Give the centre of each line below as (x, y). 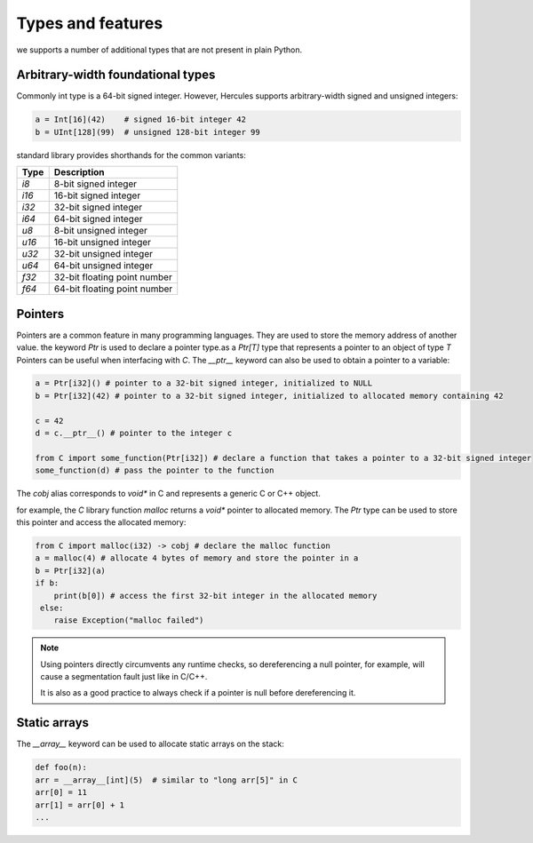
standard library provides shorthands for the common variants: (131, 155)
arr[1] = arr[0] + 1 (80, 805)
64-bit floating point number (113, 289)
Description (80, 172)
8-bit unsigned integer (101, 231)
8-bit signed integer (95, 184)
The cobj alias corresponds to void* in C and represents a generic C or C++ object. (169, 494)
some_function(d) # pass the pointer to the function (155, 470)
